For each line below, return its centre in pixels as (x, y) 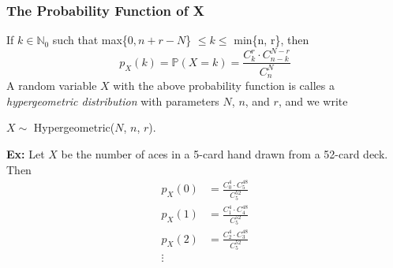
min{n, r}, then (271, 40)
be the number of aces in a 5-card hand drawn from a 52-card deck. (225, 153)
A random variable (52, 86)
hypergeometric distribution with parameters (113, 100)
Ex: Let (26, 153)
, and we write (313, 100)
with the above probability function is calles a (224, 86)
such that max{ (90, 40)
